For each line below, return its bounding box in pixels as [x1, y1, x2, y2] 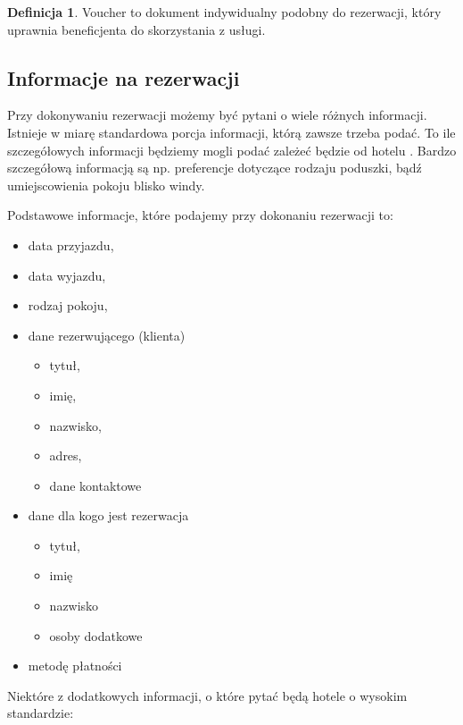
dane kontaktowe [49, 476, 142, 494]
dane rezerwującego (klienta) [28, 325, 186, 344]
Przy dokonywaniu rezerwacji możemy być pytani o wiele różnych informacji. [7, 105, 427, 124]
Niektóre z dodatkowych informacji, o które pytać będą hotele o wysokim [7, 686, 408, 704]
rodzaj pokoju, [28, 296, 108, 315]
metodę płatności [28, 656, 122, 675]
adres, [49, 446, 82, 465]
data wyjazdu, [28, 266, 106, 284]
